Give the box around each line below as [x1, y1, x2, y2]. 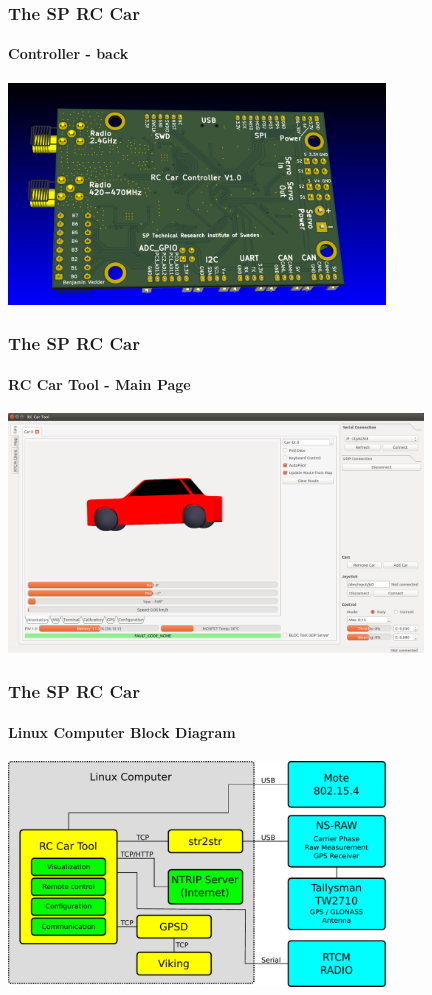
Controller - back [8, 43, 129, 64]
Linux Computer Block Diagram [8, 721, 236, 742]
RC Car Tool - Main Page [8, 373, 191, 394]
